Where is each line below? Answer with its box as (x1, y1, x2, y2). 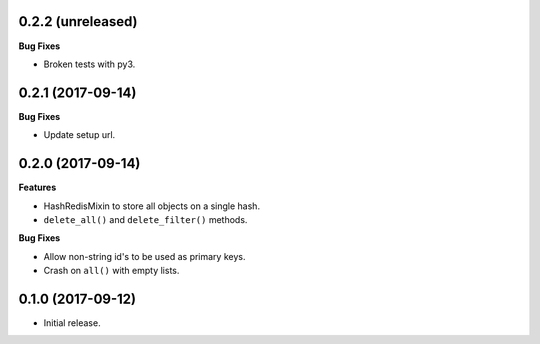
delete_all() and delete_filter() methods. (43, 213, 248, 225)
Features (18, 181, 57, 194)
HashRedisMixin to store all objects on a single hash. (43, 200, 260, 212)
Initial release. (43, 316, 101, 329)
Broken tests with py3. (43, 58, 136, 70)
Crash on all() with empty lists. (43, 265, 180, 277)
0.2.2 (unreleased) (18, 13, 139, 30)
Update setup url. (43, 129, 116, 141)
